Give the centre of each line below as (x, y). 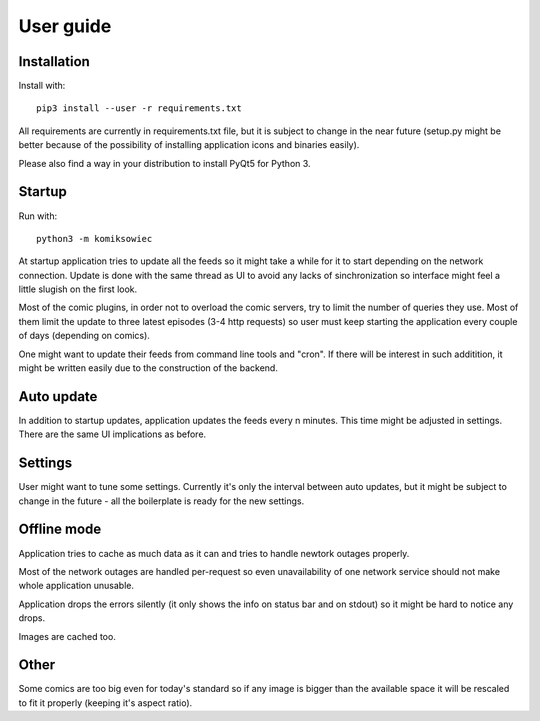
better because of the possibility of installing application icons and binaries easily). (189, 145)
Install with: (42, 86)
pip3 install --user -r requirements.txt (139, 108)
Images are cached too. (67, 636)
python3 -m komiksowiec (94, 238)
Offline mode (60, 529)
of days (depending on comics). (84, 336)
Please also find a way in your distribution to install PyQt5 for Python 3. (164, 163)
